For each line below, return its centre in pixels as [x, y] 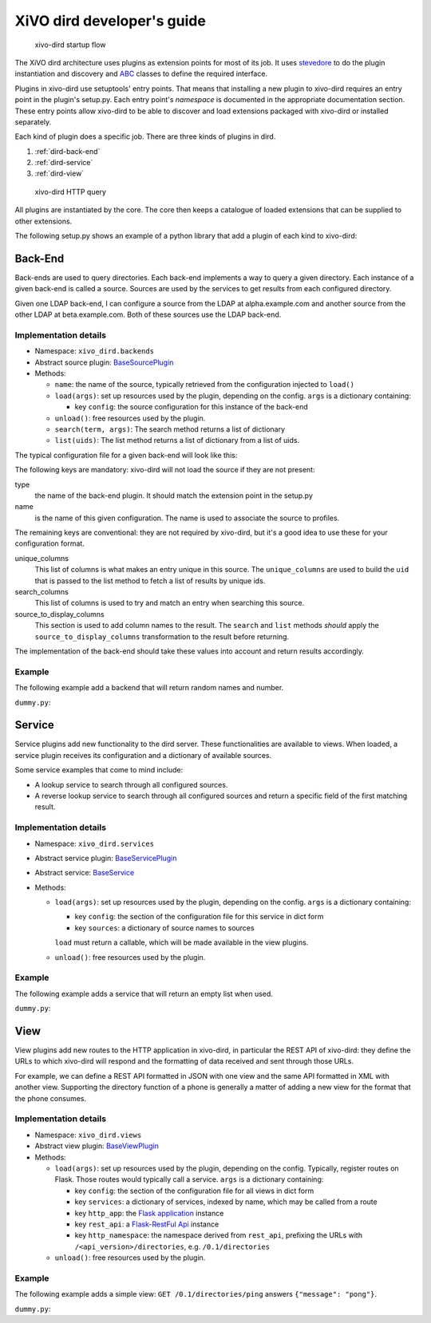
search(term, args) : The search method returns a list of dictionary [170, 429]
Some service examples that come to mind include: [99, 770]
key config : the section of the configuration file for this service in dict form [199, 917]
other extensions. [43, 221]
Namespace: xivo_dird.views [88, 1135]
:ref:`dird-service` [64, 163]
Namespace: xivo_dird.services [95, 843]
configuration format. [50, 543]
